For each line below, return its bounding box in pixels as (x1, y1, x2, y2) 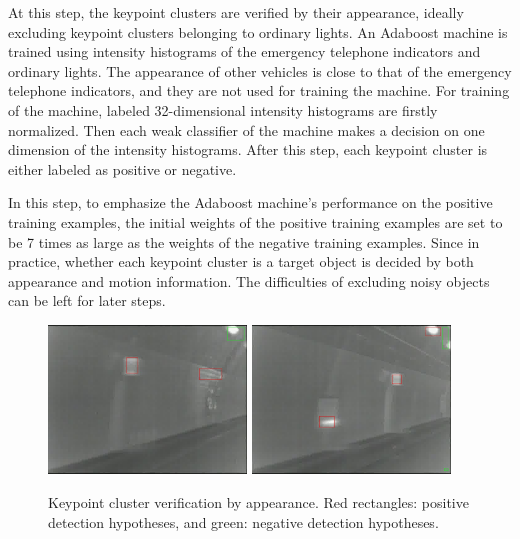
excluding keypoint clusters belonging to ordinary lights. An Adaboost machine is (8, 21, 508, 42)
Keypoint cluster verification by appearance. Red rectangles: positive (48, 491, 469, 512)
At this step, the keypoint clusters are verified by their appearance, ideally (8, 2, 464, 22)
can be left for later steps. (8, 290, 166, 311)
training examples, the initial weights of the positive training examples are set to (8, 211, 503, 232)
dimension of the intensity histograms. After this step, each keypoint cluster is (8, 139, 488, 160)
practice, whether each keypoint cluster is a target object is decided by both (8, 251, 474, 272)
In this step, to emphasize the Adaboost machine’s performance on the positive (8, 192, 493, 213)
